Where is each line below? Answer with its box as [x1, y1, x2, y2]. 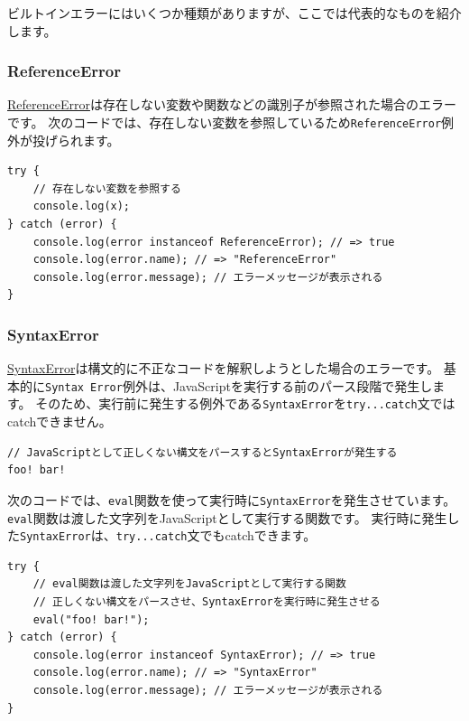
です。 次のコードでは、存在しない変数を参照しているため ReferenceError [7, 113, 442, 131]
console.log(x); [32, 200, 131, 213]
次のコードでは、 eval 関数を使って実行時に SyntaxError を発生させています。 [7, 490, 456, 509]
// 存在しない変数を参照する [32, 182, 181, 195]
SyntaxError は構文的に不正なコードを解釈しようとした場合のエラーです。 [7, 359, 440, 378]
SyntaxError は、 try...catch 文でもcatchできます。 [20, 526, 317, 545]
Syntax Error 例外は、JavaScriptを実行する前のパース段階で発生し [45, 376, 433, 395]
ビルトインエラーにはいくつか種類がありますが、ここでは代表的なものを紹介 [7, 4, 462, 22]
